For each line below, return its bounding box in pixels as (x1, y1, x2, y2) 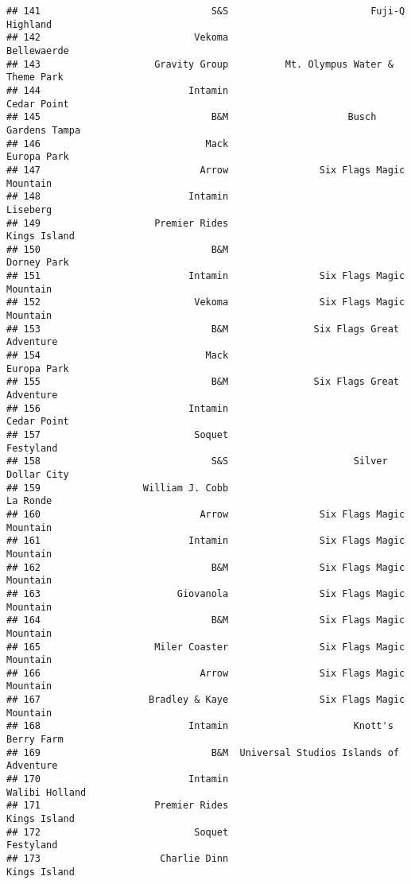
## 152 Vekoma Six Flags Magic (6, 297, 405, 308)
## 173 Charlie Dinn (6, 853, 229, 864)
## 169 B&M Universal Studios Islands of (6, 746, 399, 758)
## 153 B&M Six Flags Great (6, 323, 399, 335)
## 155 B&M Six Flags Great (6, 376, 399, 388)
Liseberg (6, 204, 52, 215)
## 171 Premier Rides (6, 800, 229, 812)
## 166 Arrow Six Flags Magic (6, 667, 405, 679)
